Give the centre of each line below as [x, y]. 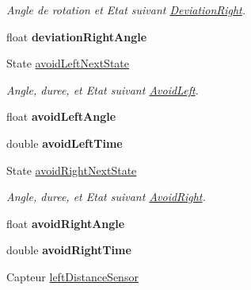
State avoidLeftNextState [68, 63]
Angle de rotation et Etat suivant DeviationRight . [126, 10]
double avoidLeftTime [65, 143]
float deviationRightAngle [77, 36]
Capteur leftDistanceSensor [72, 276]
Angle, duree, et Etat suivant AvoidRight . [106, 197]
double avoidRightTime [69, 250]
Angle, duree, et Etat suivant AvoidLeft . [103, 89]
